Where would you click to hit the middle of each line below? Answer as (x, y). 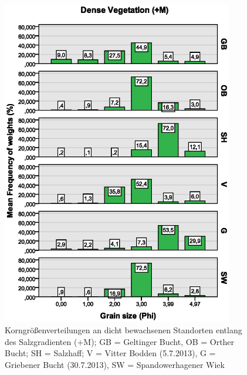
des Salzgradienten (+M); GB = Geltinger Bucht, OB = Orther (120, 341)
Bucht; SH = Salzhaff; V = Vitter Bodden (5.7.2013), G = (110, 353)
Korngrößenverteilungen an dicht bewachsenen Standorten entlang (123, 330)
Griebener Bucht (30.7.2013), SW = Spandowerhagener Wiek (115, 365)
